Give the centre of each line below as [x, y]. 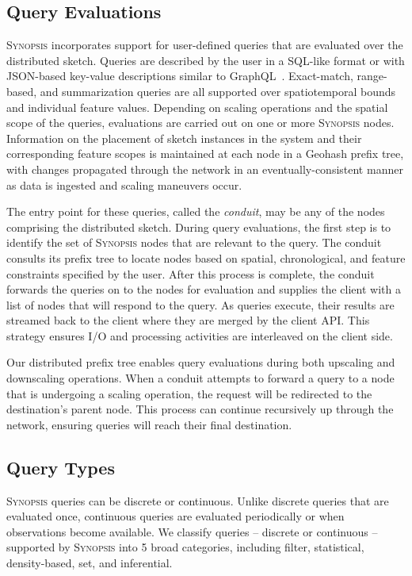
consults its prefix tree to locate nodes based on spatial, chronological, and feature [206, 257]
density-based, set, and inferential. [90, 563]
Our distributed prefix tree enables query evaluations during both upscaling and [201, 362]
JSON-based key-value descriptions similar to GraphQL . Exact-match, [180, 76]
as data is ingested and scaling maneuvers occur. [124, 184]
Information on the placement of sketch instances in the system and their [184, 138]
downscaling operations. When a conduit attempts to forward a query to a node [200, 378]
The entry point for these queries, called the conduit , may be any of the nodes [196, 211]
